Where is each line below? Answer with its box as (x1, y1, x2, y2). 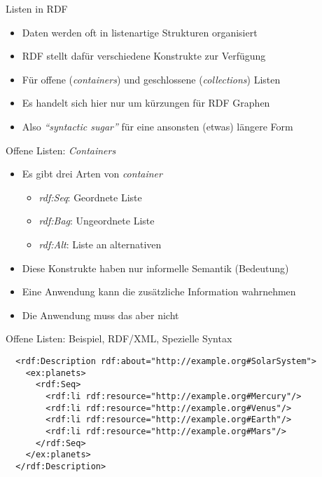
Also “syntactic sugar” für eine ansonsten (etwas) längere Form (22, 119, 293, 133)
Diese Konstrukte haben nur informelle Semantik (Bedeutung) (22, 260, 289, 275)
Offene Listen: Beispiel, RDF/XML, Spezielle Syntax (6, 331, 232, 346)
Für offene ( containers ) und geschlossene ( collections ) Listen (22, 72, 281, 86)
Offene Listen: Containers (6, 142, 116, 157)
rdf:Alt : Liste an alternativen (38, 236, 162, 251)
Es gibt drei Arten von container (22, 166, 162, 181)
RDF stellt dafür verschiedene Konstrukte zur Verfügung (22, 48, 266, 63)
